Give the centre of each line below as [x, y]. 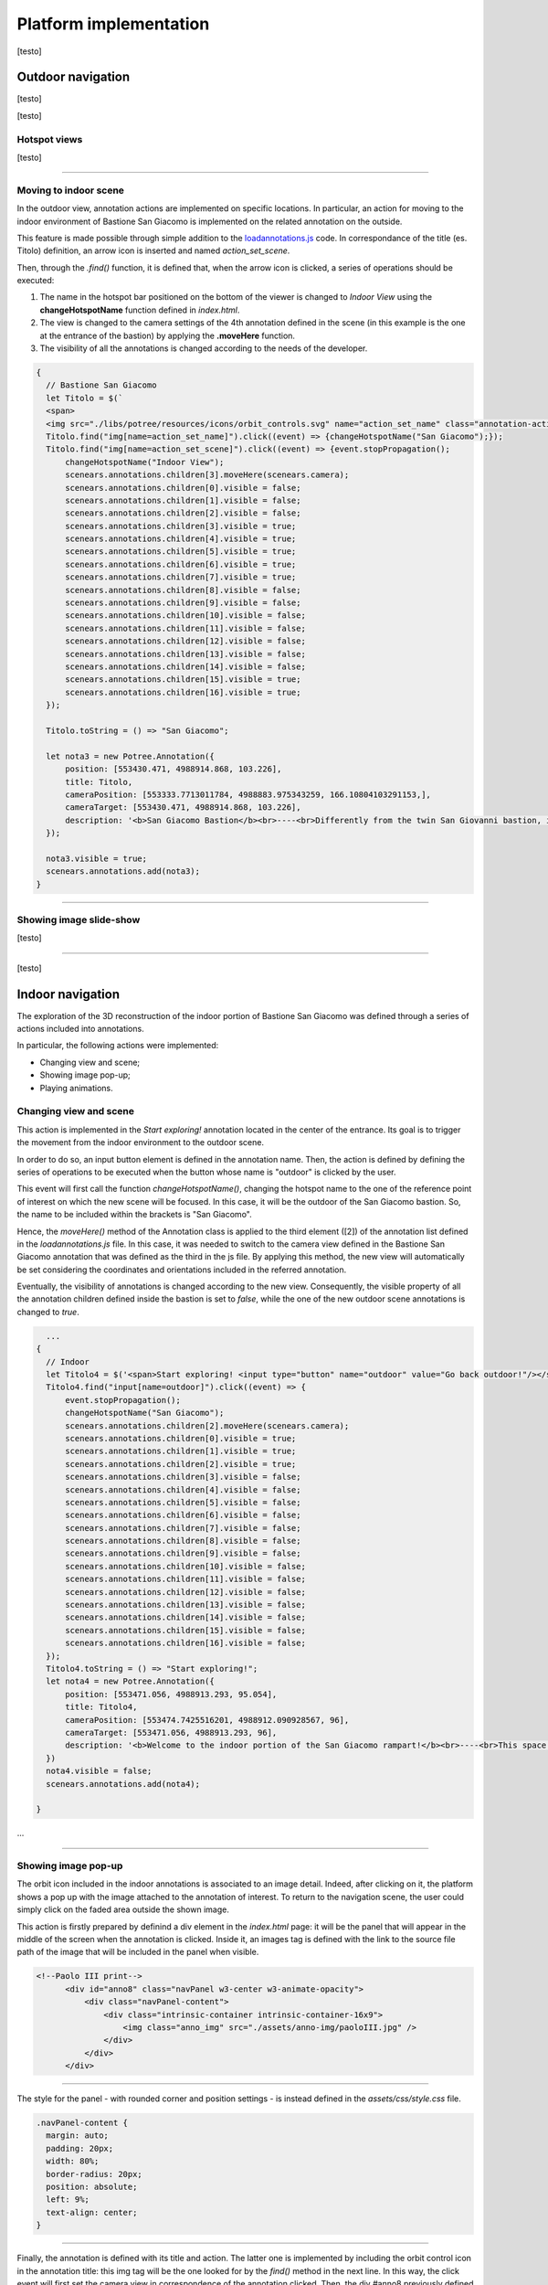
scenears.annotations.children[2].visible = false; [183, 513]
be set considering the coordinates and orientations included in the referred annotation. [182, 1270]
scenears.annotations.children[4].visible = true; [181, 539]
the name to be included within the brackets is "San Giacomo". [134, 1215]
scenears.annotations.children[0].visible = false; [183, 488]
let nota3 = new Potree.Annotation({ [130, 756]
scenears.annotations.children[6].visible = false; [183, 1515]
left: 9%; [68, 2200]
